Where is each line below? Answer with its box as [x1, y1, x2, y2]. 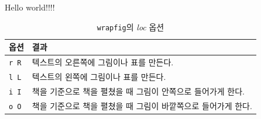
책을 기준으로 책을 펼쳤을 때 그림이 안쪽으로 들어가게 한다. [32, 85, 245, 97]
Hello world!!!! [5, 1, 55, 13]
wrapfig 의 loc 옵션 [97, 20, 164, 33]
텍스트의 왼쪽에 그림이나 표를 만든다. [32, 71, 166, 83]
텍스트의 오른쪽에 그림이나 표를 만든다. [32, 56, 174, 68]
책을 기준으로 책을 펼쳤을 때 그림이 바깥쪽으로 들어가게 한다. [32, 99, 252, 111]
